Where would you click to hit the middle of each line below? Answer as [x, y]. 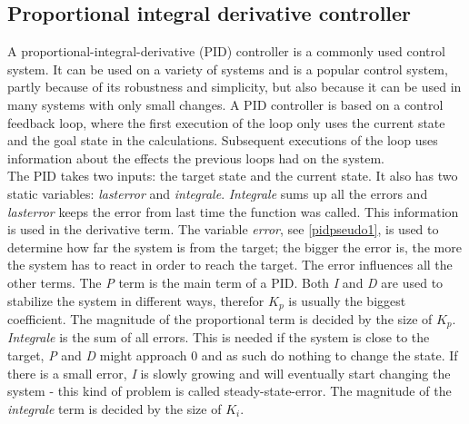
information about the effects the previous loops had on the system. [196, 158]
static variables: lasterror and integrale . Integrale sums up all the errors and [218, 193]
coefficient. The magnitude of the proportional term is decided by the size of [220, 318]
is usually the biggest [347, 300]
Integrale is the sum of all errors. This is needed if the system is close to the [219, 337]
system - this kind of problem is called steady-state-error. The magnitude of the [230, 391]
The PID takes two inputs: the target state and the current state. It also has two [233, 176]
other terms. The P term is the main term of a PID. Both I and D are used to [225, 282]
